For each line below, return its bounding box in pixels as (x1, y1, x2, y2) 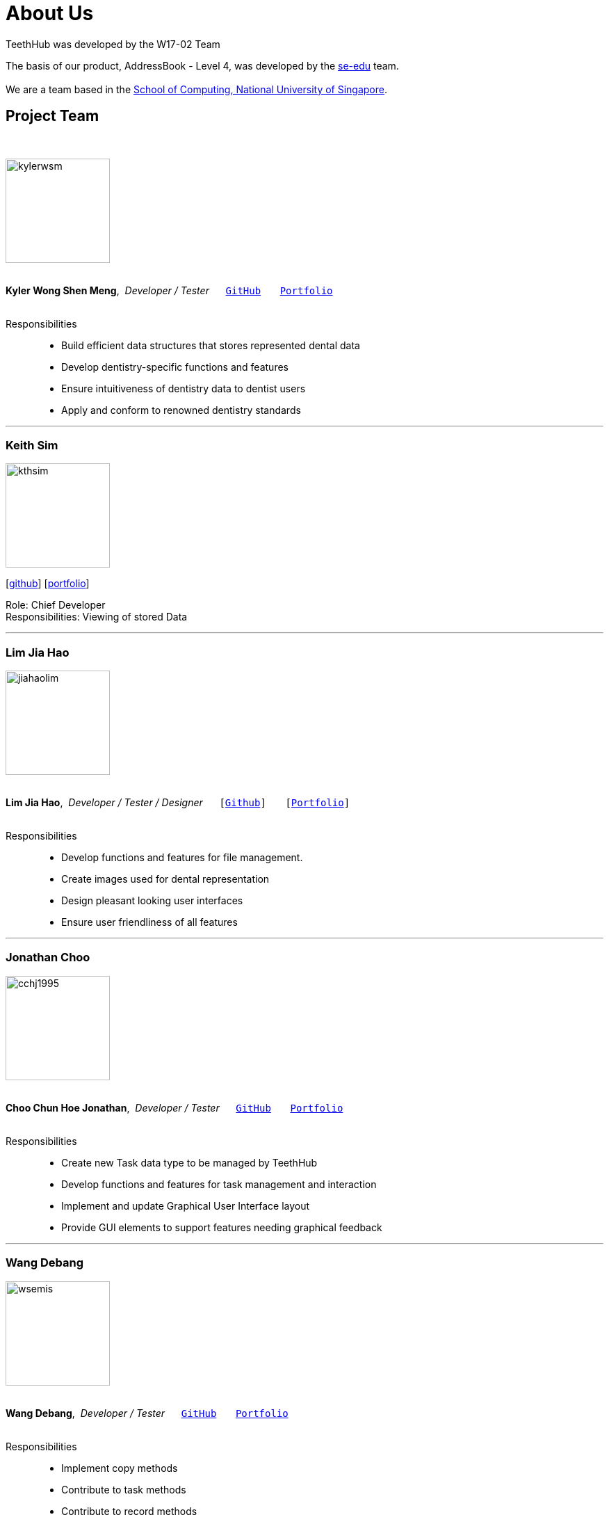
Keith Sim (6, 438, 58, 452)
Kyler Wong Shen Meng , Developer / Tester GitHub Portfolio (6, 284, 333, 296)
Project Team (6, 107, 99, 125)
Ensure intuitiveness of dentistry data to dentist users (61, 382, 306, 394)
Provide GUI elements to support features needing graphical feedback (61, 1221, 382, 1233)
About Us (6, 1, 94, 25)
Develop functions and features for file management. (61, 851, 303, 864)
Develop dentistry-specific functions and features (61, 360, 289, 373)
